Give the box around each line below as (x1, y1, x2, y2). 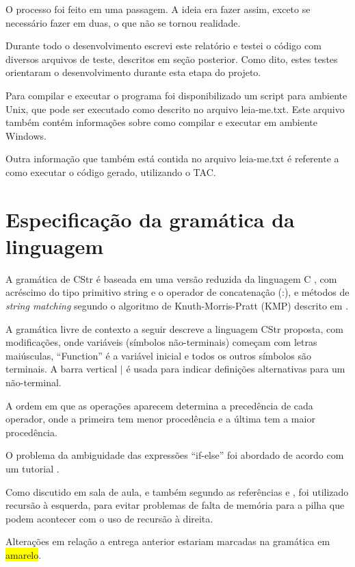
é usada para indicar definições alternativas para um (126, 362, 345, 376)
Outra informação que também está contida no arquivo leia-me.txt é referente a (5, 151, 339, 166)
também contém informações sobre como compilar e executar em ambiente (5, 115, 317, 129)
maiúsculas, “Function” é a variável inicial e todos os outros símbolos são (5, 348, 311, 362)
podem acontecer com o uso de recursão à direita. (5, 511, 213, 525)
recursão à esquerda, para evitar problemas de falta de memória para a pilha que (5, 498, 345, 512)
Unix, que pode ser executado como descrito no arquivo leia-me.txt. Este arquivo (5, 101, 345, 116)
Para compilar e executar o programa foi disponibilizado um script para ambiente (5, 88, 347, 102)
